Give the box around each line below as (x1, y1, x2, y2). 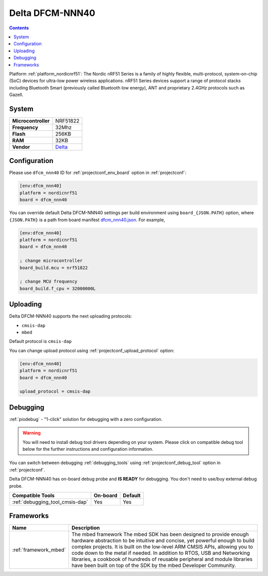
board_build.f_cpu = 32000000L (19, 286, 96, 291)
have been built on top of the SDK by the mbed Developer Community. (71, 562, 236, 569)
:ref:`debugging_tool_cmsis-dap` (12, 498, 89, 505)
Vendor (12, 143, 30, 150)
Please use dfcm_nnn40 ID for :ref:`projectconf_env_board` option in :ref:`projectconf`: (9, 169, 187, 176)
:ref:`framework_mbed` (12, 547, 67, 554)
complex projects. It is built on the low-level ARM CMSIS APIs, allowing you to (71, 543, 253, 550)
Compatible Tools (12, 492, 55, 499)
